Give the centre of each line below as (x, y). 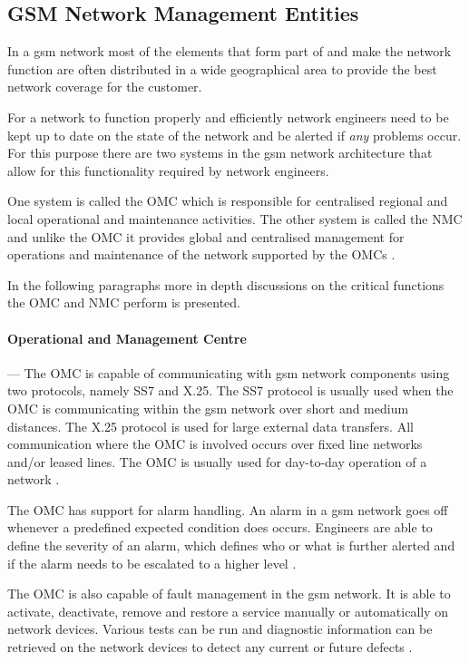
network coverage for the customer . (105, 87)
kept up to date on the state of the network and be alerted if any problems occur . (234, 135)
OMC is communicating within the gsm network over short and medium (208, 408)
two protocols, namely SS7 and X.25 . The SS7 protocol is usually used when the (230, 390)
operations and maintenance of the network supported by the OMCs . (201, 254)
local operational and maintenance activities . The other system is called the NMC (235, 218)
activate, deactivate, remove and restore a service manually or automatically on (228, 611)
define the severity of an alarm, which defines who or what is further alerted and (231, 545)
